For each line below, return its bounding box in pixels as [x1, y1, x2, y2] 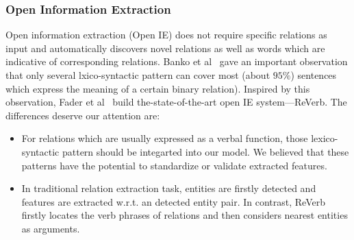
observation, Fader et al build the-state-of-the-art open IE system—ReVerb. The [5, 95, 347, 109]
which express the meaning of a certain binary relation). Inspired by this [5, 81, 310, 95]
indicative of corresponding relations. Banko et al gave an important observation [5, 54, 348, 69]
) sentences [290, 68, 337, 82]
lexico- [311, 131, 338, 145]
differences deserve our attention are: [5, 108, 160, 122]
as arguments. [21, 221, 80, 235]
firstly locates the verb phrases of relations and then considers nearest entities [21, 208, 348, 222]
